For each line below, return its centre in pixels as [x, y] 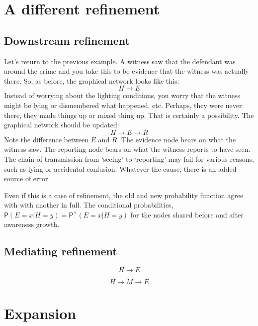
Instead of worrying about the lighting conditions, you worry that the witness [122, 95]
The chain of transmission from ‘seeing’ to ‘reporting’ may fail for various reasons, [129, 159]
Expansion [40, 313]
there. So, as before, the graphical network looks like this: [92, 80]
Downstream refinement [67, 40]
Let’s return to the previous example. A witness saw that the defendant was [120, 61]
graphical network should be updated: [62, 125]
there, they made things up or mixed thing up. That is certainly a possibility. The [129, 115]
